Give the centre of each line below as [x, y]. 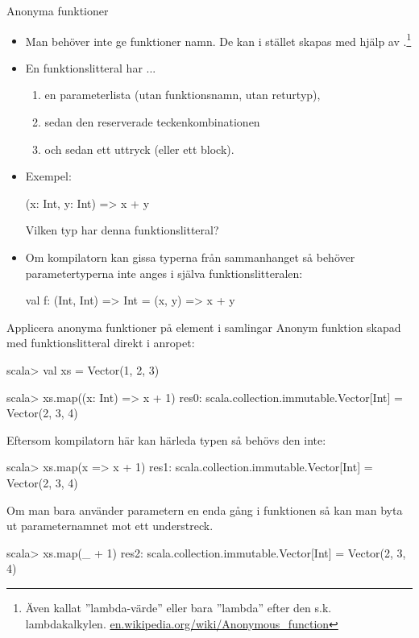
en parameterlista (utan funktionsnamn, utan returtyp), [183, 95]
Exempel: [48, 176]
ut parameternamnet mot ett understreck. [110, 526]
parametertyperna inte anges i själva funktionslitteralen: [164, 273]
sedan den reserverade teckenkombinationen [152, 122]
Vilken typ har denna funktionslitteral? [122, 230]
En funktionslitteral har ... [91, 67]
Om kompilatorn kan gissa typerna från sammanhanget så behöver [190, 257]
